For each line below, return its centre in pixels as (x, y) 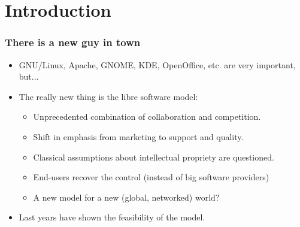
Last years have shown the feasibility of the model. (112, 217)
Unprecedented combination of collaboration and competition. (147, 116)
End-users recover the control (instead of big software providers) (151, 177)
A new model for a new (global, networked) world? (126, 197)
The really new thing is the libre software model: (108, 96)
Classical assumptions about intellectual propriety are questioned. (154, 157)
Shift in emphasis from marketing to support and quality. (138, 136)
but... (29, 76)
